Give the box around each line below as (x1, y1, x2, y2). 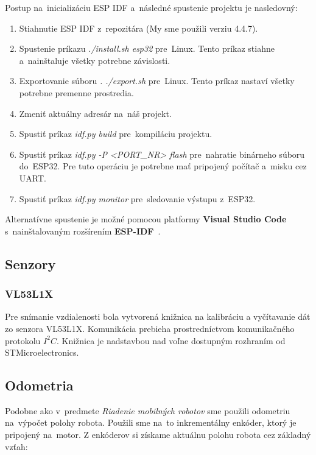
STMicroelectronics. (5, 346, 79, 359)
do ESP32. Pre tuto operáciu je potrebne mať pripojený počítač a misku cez (19, 160, 307, 172)
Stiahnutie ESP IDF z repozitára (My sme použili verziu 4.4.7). (19, 21, 258, 34)
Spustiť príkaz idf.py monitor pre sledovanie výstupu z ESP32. (19, 192, 256, 205)
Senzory (5, 254, 56, 273)
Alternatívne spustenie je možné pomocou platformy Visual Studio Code (5, 213, 287, 225)
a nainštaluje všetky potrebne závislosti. (19, 54, 170, 66)
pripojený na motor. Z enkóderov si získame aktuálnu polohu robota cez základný (5, 428, 311, 441)
